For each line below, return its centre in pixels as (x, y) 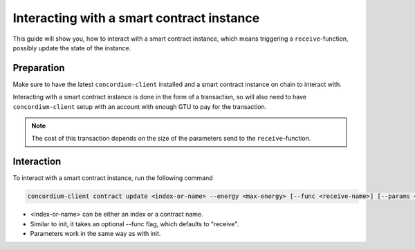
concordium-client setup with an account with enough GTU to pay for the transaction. (140, 106)
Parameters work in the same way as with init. (95, 234)
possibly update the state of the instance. (72, 48)
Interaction (37, 162)
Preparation (39, 68)
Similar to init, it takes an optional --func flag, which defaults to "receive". (135, 223)
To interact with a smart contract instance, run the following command (113, 178)
